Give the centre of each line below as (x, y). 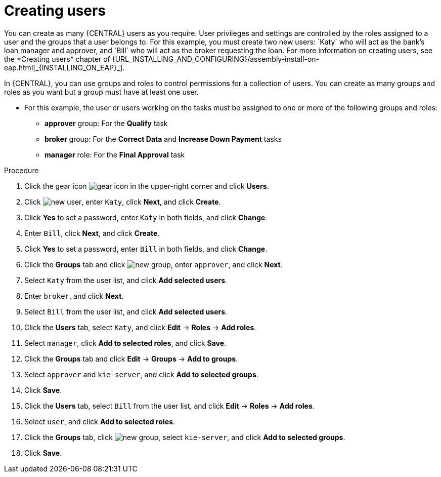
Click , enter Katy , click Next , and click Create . (123, 202)
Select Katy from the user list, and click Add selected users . (126, 280)
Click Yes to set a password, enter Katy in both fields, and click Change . (146, 217)
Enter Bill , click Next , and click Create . (92, 233)
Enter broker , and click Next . (74, 296)
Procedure (21, 170)
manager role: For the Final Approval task (115, 154)
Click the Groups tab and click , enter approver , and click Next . (153, 264)
